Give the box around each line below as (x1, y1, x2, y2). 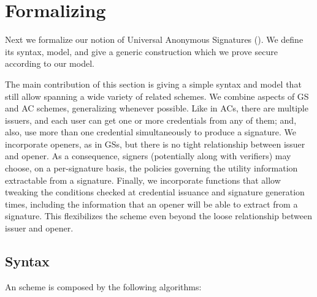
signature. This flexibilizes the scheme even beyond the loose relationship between (5, 209, 313, 222)
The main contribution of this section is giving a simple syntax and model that (5, 77, 302, 90)
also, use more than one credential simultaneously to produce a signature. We (5, 126, 296, 138)
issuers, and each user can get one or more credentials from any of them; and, (5, 113, 297, 126)
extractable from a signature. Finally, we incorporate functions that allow (5, 173, 281, 186)
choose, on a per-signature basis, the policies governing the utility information (5, 162, 298, 175)
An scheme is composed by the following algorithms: (5, 280, 202, 293)
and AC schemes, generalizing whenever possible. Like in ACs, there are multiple (5, 102, 308, 115)
